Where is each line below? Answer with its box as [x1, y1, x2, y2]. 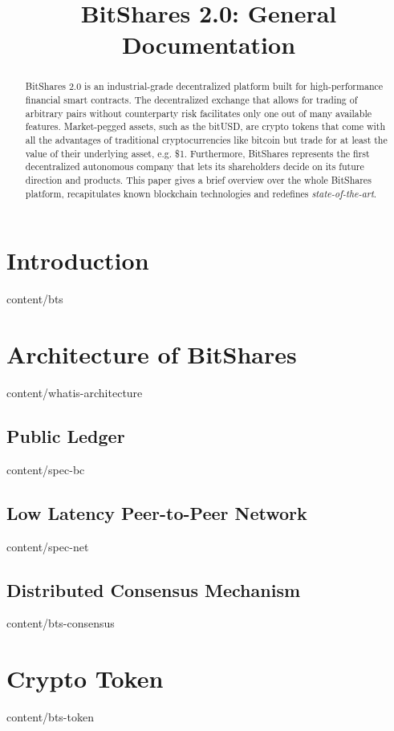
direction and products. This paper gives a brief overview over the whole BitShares [25, 173, 372, 186]
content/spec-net [6, 538, 89, 554]
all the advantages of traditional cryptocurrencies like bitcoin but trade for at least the [25, 132, 388, 146]
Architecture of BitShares [6, 337, 297, 370]
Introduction [6, 244, 149, 277]
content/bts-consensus [6, 615, 115, 632]
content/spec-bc [6, 461, 85, 477]
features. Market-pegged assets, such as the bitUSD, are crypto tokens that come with [25, 120, 386, 133]
